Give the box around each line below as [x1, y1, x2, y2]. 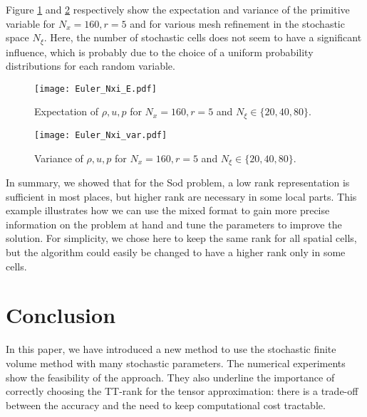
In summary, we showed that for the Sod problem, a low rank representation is [6, 175, 350, 190]
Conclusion [6, 300, 116, 329]
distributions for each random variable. [6, 58, 175, 73]
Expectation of [34, 104, 99, 119]
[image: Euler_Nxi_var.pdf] [34, 130, 167, 140]
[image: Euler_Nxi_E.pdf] [34, 83, 157, 94]
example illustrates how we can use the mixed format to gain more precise [6, 203, 330, 218]
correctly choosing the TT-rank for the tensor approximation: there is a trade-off [6, 384, 358, 398]
